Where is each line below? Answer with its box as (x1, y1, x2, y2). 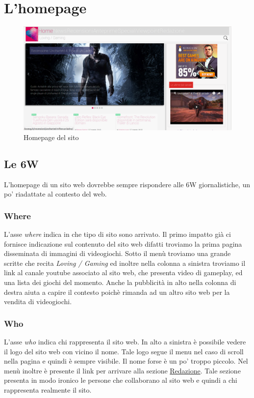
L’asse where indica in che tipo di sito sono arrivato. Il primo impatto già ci (4, 229, 231, 239)
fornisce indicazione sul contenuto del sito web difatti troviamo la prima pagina (4, 238, 242, 249)
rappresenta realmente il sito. (4, 385, 92, 395)
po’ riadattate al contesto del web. (4, 189, 107, 199)
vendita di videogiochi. (4, 296, 72, 307)
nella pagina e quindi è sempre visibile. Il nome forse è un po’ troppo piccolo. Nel (4, 356, 248, 366)
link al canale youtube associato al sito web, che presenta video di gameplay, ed (4, 267, 243, 278)
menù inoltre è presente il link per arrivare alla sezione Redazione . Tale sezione (4, 365, 241, 375)
